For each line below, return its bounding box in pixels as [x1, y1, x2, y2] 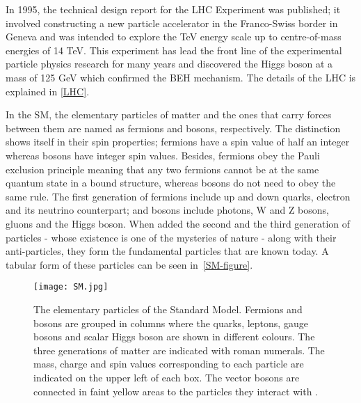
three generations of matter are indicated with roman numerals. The [33, 342, 325, 357]
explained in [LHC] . [6, 84, 90, 98]
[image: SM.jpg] [33, 282, 109, 292]
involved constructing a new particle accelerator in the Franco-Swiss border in [6, 15, 338, 30]
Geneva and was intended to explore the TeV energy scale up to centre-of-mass [6, 29, 342, 44]
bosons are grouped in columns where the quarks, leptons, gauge [33, 315, 308, 330]
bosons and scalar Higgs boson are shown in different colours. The [33, 329, 315, 344]
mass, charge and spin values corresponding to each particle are [33, 356, 304, 371]
